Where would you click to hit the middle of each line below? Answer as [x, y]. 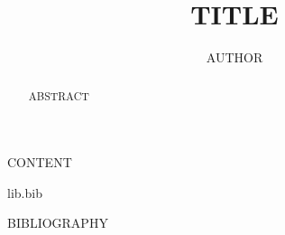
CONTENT [40, 162]
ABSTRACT [59, 95]
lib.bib [25, 192]
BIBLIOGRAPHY [58, 223]
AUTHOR [234, 57]
